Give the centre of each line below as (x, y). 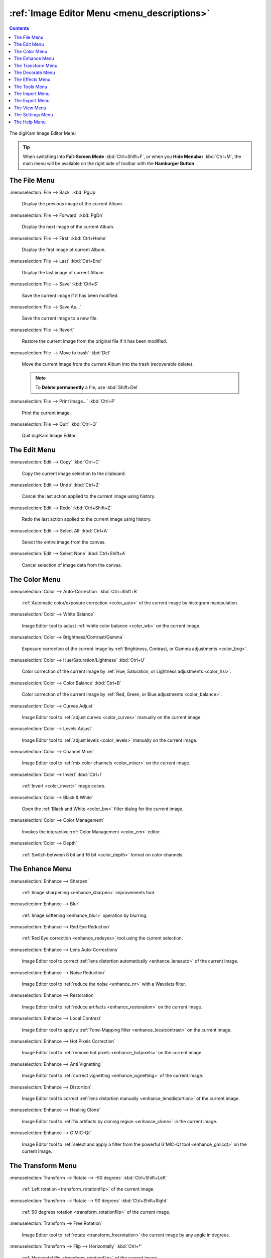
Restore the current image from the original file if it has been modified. (95, 341)
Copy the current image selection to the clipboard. (74, 474)
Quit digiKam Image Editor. (49, 436)
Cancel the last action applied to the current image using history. (89, 496)
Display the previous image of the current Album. (73, 204)
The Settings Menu (33, 115)
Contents (19, 28)
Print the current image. (46, 413)
